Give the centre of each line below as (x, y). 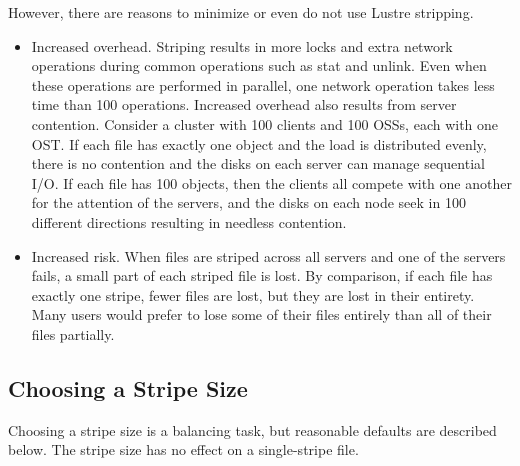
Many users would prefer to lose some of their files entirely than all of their (261, 314)
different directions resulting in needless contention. (189, 221)
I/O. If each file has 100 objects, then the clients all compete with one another (271, 182)
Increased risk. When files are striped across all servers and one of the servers (268, 255)
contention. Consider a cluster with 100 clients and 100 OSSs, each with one (265, 123)
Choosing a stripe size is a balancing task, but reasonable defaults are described (252, 429)
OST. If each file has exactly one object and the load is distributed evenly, (259, 143)
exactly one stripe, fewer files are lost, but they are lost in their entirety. (253, 294)
